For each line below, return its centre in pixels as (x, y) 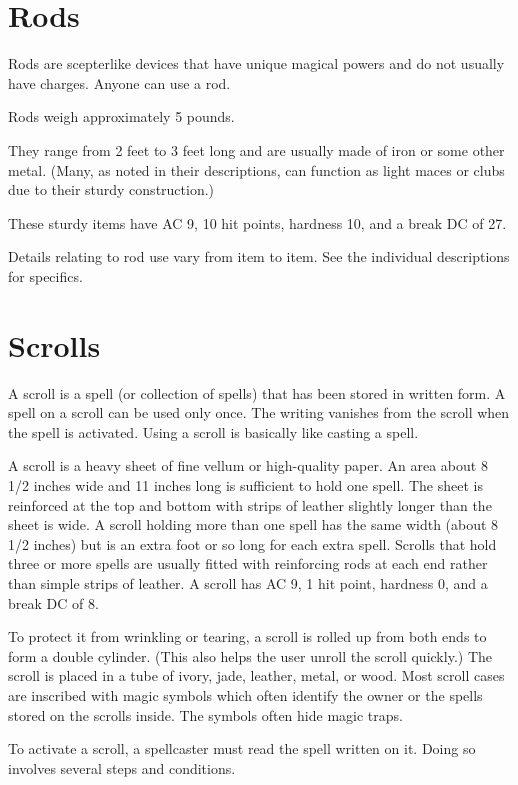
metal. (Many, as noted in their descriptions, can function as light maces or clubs (256, 169)
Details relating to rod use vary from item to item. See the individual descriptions (259, 256)
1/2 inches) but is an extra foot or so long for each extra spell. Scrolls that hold (252, 543)
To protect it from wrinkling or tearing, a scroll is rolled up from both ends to (247, 636)
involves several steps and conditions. (122, 767)
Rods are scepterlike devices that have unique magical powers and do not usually (256, 63)
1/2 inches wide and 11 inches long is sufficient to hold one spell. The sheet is (245, 484)
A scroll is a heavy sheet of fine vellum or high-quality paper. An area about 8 (248, 465)
